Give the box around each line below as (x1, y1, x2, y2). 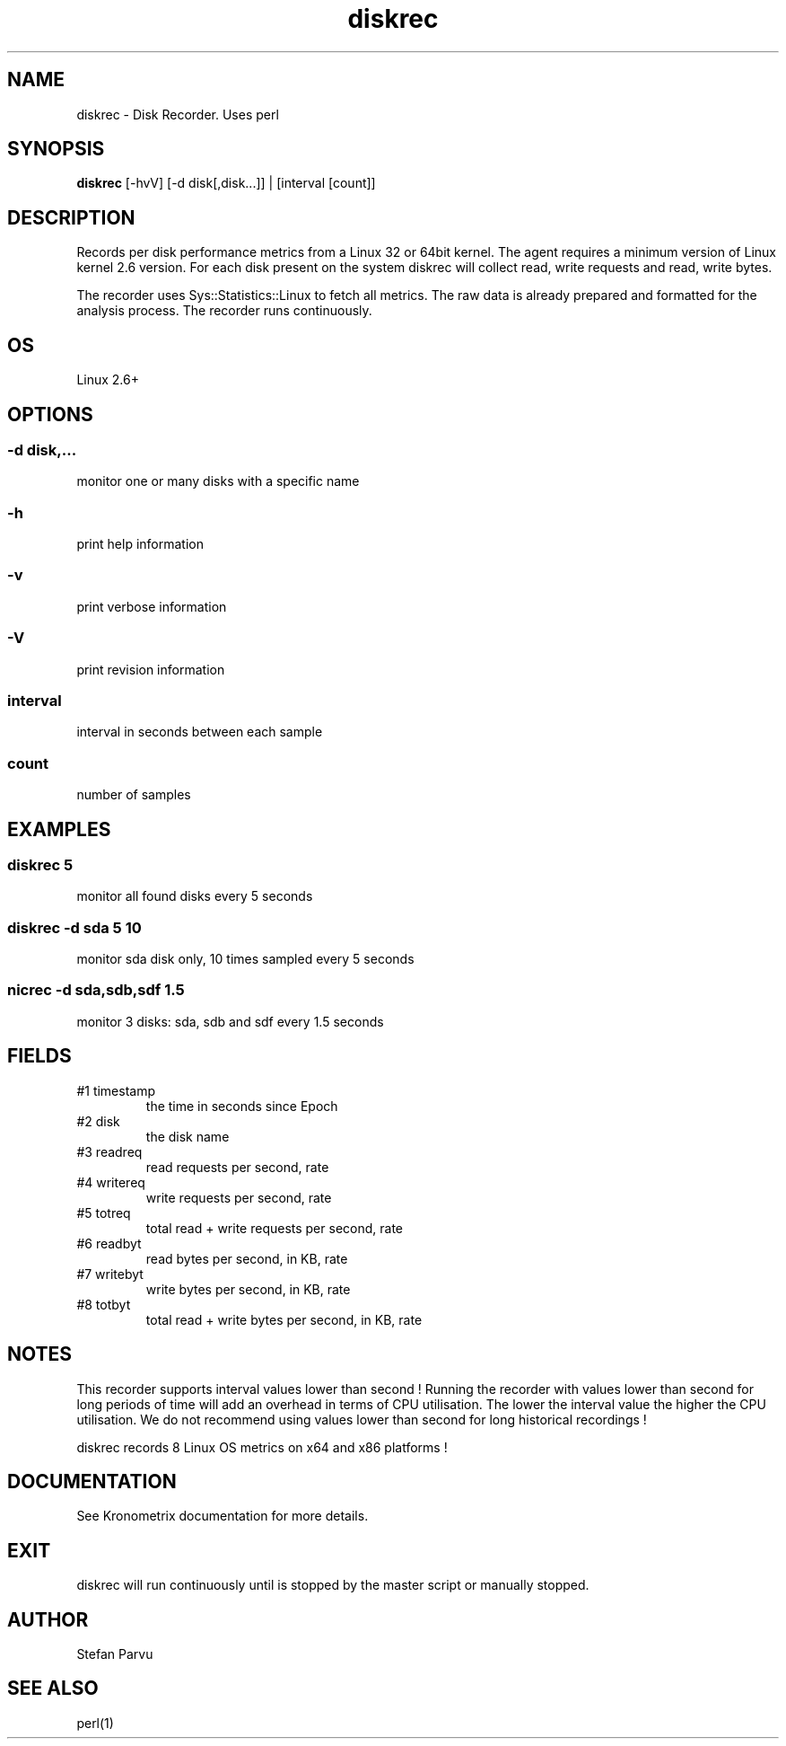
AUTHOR (7, 1608, 89, 1631)
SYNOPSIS (7, 137, 105, 161)
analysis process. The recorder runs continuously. (76, 303, 372, 319)
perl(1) (76, 1715, 114, 1731)
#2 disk (76, 1113, 120, 1129)
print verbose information (76, 598, 227, 614)
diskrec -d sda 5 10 (7, 918, 142, 937)
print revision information (76, 661, 225, 677)
